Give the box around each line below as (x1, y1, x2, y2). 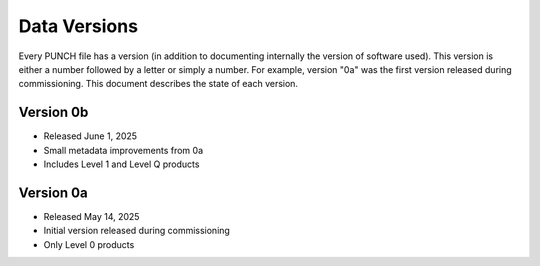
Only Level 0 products (43, 238, 135, 250)
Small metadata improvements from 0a (43, 144, 204, 156)
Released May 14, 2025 (43, 210, 140, 222)
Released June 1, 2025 (43, 130, 138, 142)
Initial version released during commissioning (43, 225, 230, 237)
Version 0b (18, 104, 89, 121)
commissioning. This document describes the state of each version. (18, 78, 299, 90)
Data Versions (18, 15, 139, 37)
